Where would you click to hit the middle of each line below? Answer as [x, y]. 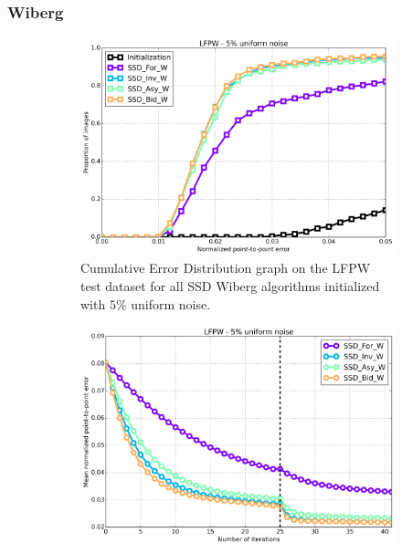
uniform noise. [171, 303]
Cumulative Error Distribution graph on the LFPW [226, 268]
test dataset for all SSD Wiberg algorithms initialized [230, 285]
